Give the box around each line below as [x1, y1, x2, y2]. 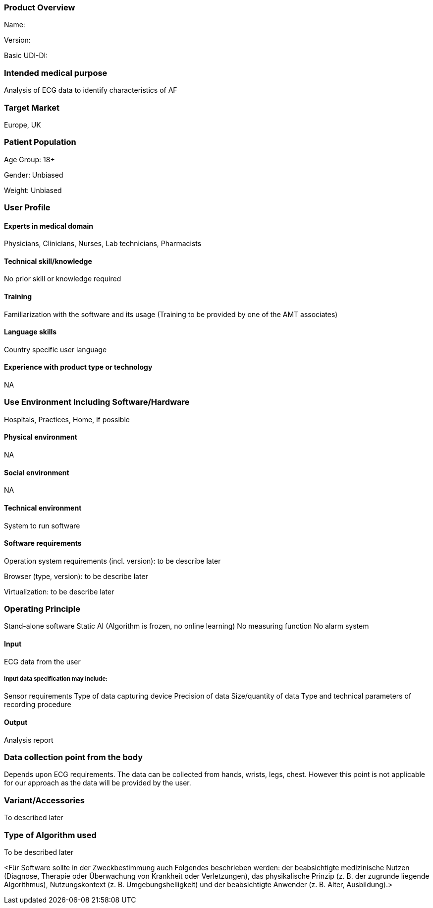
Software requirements [4, 539, 82, 548]
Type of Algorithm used [4, 830, 97, 840]
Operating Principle [4, 604, 80, 614]
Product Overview [4, 2, 75, 12]
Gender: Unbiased [4, 170, 63, 179]
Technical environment [4, 503, 82, 512]
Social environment [4, 468, 69, 477]
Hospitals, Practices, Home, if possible [4, 415, 130, 424]
